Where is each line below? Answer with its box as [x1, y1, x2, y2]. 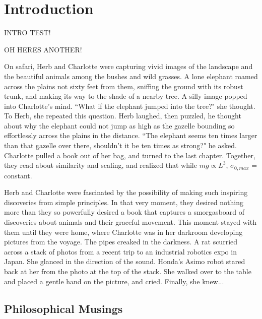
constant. [4, 170, 32, 180]
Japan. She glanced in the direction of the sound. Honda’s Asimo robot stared [4, 256, 245, 267]
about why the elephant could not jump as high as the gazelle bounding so [4, 120, 235, 131]
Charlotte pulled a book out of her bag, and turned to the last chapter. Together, [4, 150, 255, 160]
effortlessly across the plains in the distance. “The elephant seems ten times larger [4, 130, 257, 141]
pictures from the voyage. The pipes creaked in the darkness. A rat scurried [4, 236, 238, 247]
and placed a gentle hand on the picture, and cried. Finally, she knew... [4, 276, 224, 286]
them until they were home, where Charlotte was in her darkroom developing [4, 226, 243, 237]
